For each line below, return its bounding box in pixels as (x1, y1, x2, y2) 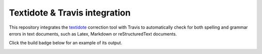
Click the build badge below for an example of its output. (9, 40, 122, 46)
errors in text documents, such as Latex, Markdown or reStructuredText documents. (9, 31, 177, 36)
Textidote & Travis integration (9, 7, 131, 18)
